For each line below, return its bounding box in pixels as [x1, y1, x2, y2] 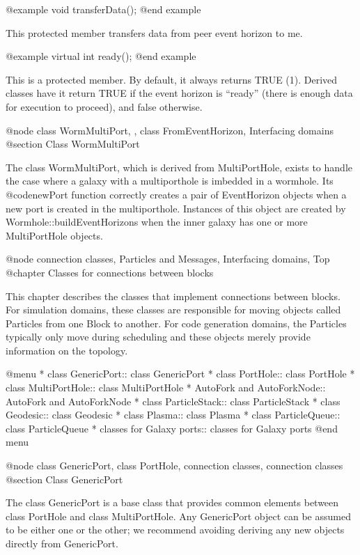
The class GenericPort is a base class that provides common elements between [6, 495, 339, 510]
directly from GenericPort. [6, 536, 118, 550]
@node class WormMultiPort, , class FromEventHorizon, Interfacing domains [6, 123, 334, 137]
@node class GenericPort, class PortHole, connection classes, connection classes [6, 458, 343, 473]
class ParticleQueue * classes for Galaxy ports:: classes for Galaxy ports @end [6, 421, 338, 435]
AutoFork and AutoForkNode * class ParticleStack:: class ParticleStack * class [6, 393, 341, 408]
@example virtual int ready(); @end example [6, 49, 196, 63]
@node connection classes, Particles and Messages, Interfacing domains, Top [6, 251, 330, 266]
